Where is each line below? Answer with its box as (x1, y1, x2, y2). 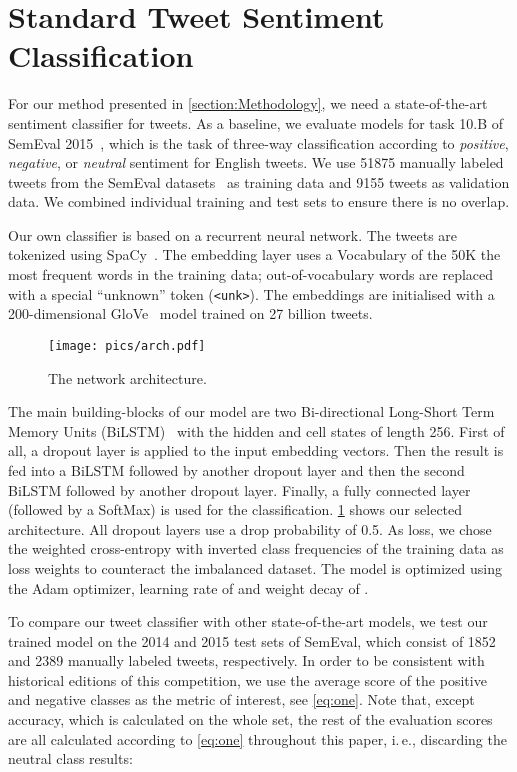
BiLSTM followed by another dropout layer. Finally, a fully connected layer (8, 479, 471, 500)
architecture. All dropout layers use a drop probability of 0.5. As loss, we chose (8, 518, 492, 539)
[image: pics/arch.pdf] (48, 338, 206, 353)
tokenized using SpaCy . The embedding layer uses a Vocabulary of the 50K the (8, 244, 501, 265)
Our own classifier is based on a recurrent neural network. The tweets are (8, 224, 458, 245)
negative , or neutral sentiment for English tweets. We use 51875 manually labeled (8, 152, 504, 173)
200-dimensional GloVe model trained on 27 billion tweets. (8, 303, 373, 324)
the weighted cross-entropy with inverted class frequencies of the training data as (8, 538, 504, 559)
